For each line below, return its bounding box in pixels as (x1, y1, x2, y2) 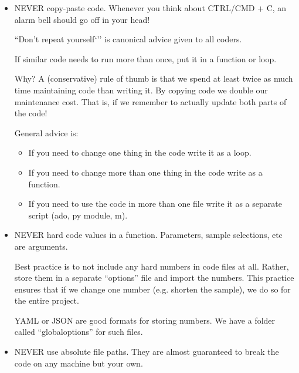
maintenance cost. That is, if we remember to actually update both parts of (14, 95, 287, 107)
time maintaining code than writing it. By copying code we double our (14, 83, 268, 96)
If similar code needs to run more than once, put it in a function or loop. (14, 52, 277, 65)
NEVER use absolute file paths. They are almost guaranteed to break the (14, 345, 279, 358)
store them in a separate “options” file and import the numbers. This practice (14, 271, 294, 284)
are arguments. (14, 240, 68, 252)
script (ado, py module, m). (28, 209, 128, 221)
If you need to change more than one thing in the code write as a (28, 166, 263, 178)
